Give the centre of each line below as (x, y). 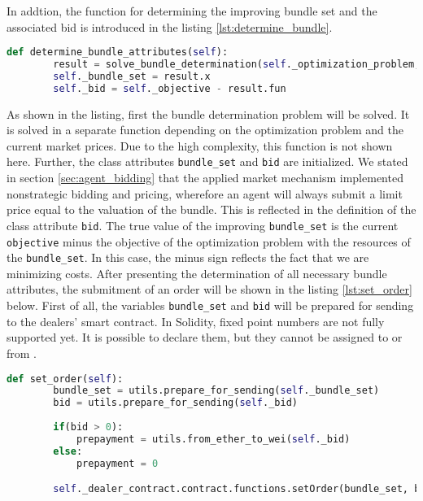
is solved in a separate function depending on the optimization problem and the (205, 130)
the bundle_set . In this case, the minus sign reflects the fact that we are (188, 257)
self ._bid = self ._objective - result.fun (170, 88)
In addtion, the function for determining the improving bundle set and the (192, 11)
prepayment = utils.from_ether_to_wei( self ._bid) (213, 439)
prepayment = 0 (117, 463)
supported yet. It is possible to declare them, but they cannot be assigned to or (205, 337)
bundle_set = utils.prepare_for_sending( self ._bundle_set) (216, 391)
